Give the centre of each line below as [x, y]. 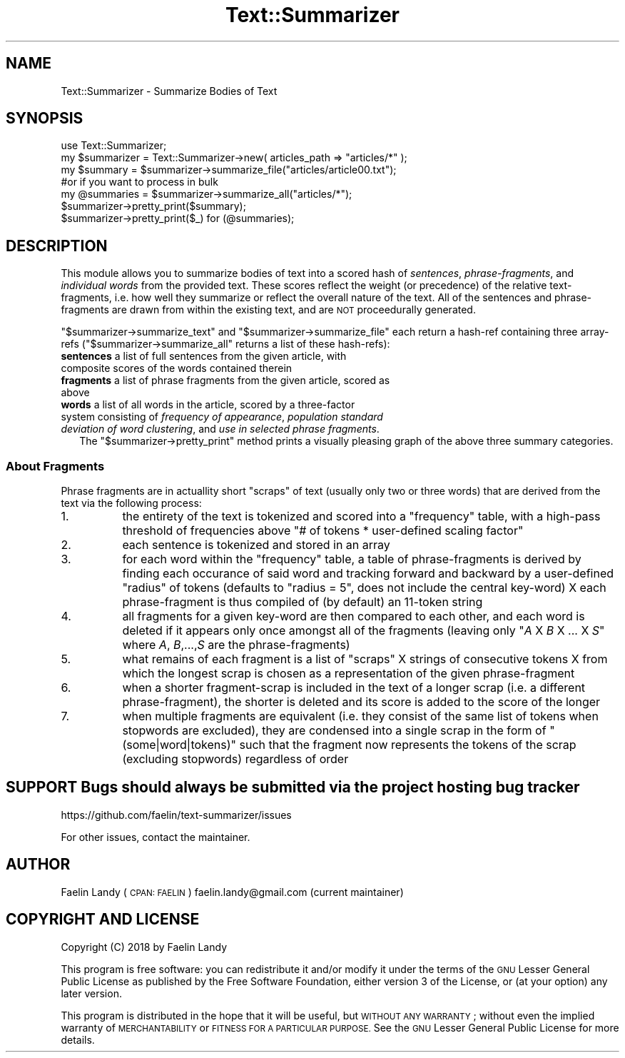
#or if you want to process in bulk [139, 182]
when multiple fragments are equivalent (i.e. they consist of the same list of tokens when [360, 716]
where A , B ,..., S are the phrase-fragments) [236, 645]
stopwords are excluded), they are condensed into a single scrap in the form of [334, 731]
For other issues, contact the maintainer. [156, 837]
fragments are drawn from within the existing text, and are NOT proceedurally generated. [268, 310]
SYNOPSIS [45, 119]
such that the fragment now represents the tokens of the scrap [408, 745]
